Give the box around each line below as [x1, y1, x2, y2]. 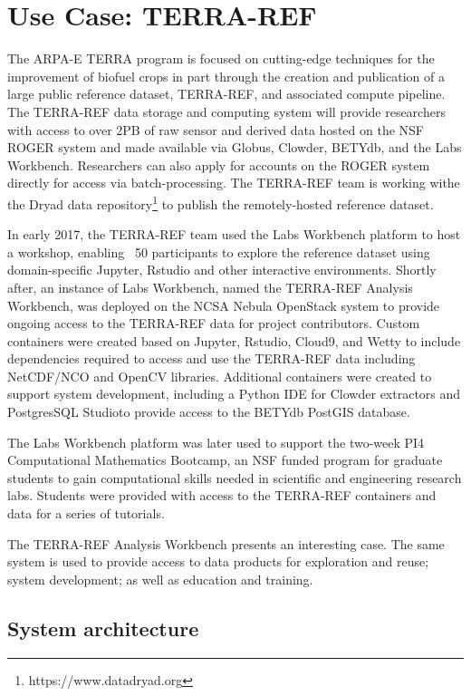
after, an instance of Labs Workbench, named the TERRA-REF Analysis [7, 277, 413, 296]
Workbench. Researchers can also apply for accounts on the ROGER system [7, 155, 430, 174]
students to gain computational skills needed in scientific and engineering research [7, 468, 462, 487]
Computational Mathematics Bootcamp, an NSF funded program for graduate [7, 450, 443, 469]
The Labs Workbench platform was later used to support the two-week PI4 [7, 432, 425, 451]
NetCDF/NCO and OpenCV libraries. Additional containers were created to [7, 366, 432, 385]
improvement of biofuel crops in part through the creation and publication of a [7, 66, 445, 85]
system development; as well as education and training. [7, 569, 313, 588]
